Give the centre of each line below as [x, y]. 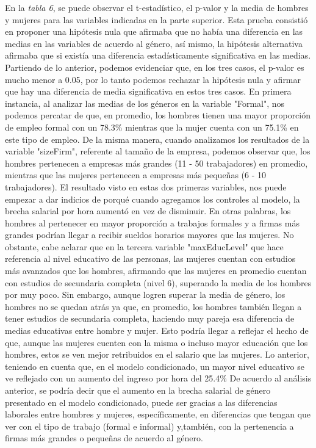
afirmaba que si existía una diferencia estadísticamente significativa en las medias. [158, 55]
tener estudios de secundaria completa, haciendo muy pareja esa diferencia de [150, 318]
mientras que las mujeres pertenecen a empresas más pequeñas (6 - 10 [135, 175]
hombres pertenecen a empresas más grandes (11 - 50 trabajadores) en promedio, [156, 163]
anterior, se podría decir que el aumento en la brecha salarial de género [138, 390]
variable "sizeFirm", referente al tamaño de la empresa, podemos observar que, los [158, 151]
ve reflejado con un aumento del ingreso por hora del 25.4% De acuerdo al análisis [158, 378]
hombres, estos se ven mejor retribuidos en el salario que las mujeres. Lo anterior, [157, 354]
